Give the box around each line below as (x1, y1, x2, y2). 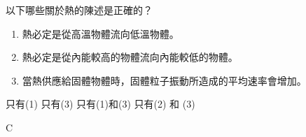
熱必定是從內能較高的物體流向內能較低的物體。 (22, 50, 238, 64)
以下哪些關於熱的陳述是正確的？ (6, 3, 153, 17)
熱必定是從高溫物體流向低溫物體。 (22, 26, 179, 41)
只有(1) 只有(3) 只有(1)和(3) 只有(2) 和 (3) (6, 96, 195, 111)
